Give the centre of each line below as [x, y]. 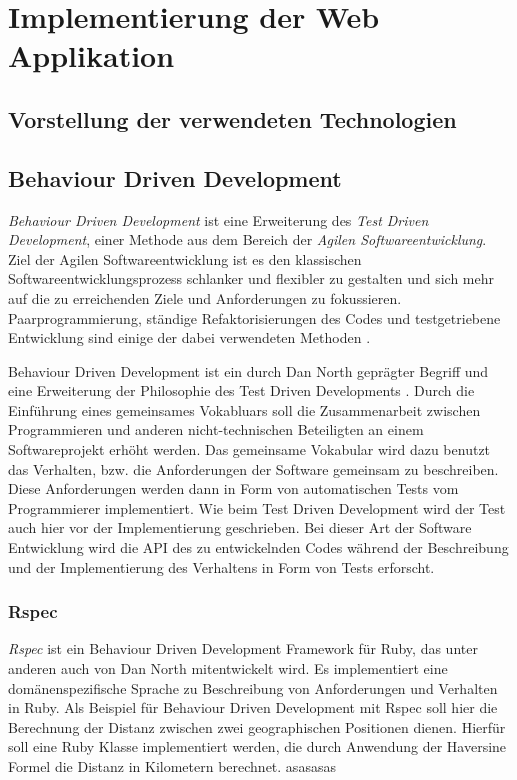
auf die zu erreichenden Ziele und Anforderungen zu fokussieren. [205, 297]
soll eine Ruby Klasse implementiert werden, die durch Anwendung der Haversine [257, 746]
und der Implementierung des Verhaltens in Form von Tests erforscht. [221, 566]
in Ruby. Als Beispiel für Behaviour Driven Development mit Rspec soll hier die [253, 707]
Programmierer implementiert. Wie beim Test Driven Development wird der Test [257, 507]
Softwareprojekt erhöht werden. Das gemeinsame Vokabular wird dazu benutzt [249, 449]
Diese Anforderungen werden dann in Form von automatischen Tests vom [233, 488]
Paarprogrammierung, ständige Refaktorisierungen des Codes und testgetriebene [254, 317]
